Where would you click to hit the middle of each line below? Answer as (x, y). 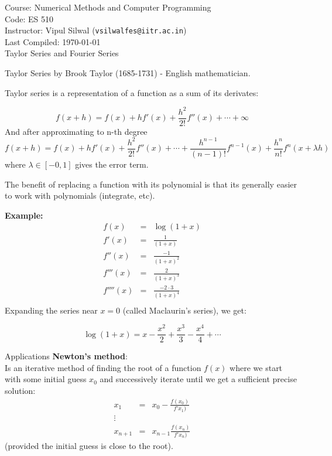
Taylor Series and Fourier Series (62, 53)
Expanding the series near (51, 310)
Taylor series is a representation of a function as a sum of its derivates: (132, 92)
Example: (24, 215)
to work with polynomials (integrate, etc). (80, 195)
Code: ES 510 (29, 18)
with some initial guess (46, 379)
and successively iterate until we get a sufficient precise (198, 379)
